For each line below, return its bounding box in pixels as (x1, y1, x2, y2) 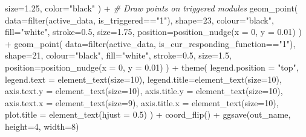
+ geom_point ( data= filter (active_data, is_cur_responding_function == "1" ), (5, 37, 296, 49)
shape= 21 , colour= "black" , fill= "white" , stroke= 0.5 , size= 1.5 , (5, 49, 232, 62)
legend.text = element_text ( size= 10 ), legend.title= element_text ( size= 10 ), (5, 72, 282, 85)
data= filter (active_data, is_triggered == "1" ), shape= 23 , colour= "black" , (5, 13, 274, 26)
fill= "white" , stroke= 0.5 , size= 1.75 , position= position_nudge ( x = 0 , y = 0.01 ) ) (5, 25, 302, 38)
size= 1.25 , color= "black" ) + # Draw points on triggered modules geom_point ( (5, 2, 298, 14)
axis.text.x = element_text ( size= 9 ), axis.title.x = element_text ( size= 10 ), (5, 96, 279, 109)
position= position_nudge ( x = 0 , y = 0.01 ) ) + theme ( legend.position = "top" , (5, 60, 299, 73)
